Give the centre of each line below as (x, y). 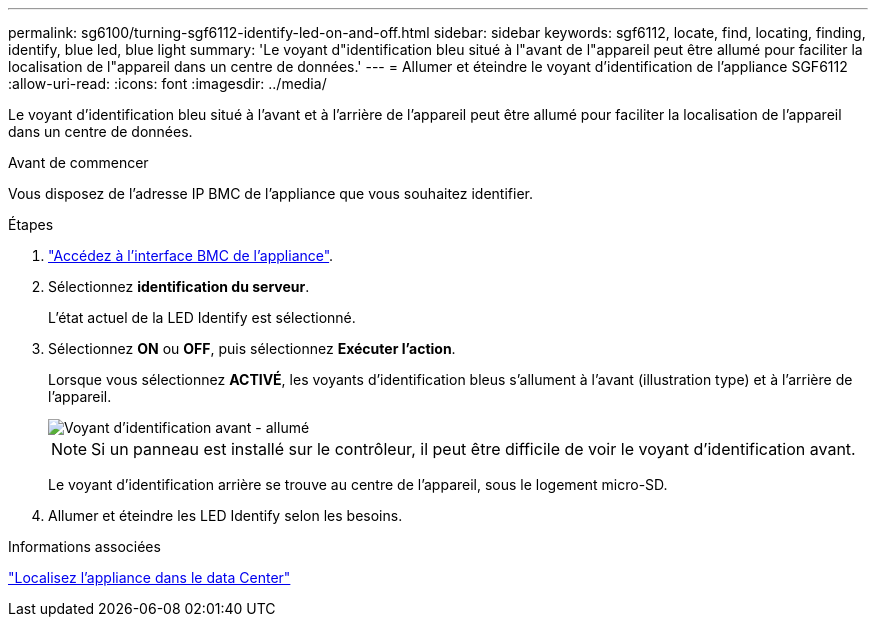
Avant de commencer (78, 162)
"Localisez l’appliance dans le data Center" (149, 577)
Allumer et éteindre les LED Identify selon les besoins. (225, 515)
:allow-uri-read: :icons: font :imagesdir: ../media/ (167, 83)
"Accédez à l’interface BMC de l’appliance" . (191, 255)
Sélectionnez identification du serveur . (179, 286)
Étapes (31, 224)
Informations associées (84, 546)
